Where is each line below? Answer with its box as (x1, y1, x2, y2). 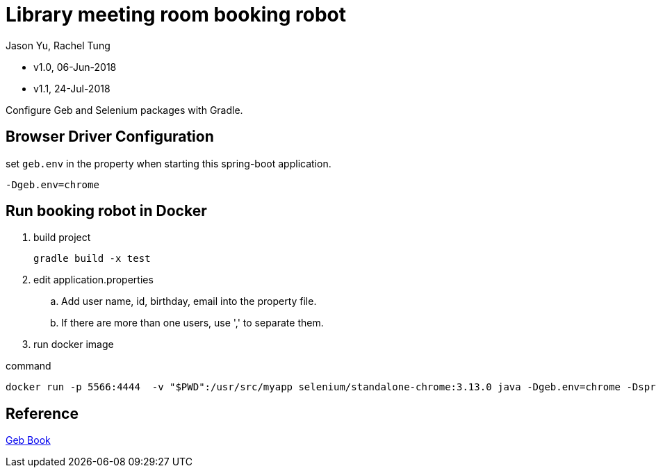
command (6, 360, 51, 372)
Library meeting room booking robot (6, 3, 346, 26)
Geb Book (6, 434, 51, 447)
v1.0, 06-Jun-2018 (33, 60, 117, 73)
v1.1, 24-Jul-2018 (33, 82, 110, 94)
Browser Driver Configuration (6, 128, 214, 146)
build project (33, 231, 91, 244)
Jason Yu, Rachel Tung (6, 39, 110, 51)
